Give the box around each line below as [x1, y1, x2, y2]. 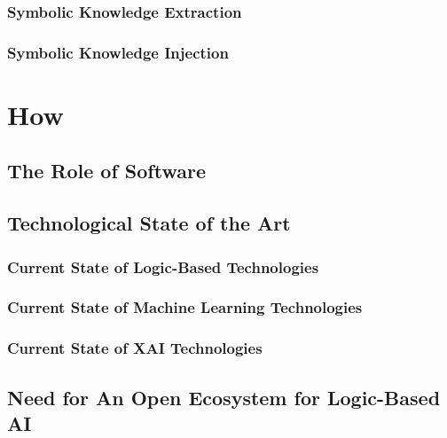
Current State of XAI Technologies [7, 337, 263, 359]
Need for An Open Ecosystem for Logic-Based [7, 383, 441, 411]
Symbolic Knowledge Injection [7, 41, 229, 63]
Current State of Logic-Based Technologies [7, 255, 319, 278]
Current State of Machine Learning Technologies [7, 296, 363, 318]
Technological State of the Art [7, 209, 291, 237]
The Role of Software [7, 157, 206, 184]
